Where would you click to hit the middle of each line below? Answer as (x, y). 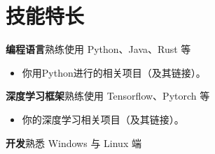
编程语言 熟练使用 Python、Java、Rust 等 (98, 49)
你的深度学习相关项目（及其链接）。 (103, 119)
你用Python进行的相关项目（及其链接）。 (114, 72)
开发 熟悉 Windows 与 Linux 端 (74, 143)
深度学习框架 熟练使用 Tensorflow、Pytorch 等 (108, 96)
